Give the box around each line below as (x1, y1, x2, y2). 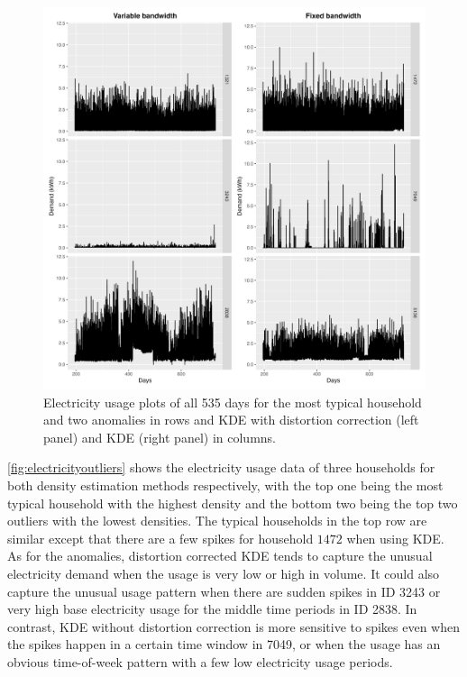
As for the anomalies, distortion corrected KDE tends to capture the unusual (7, 546, 433, 565)
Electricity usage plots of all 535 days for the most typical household (43, 392, 422, 411)
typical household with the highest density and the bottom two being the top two (7, 493, 458, 512)
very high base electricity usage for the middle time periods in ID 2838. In (7, 599, 417, 618)
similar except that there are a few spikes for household (7, 528, 314, 547)
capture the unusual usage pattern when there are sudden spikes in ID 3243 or (7, 581, 441, 600)
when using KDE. (346, 528, 444, 547)
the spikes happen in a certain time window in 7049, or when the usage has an (7, 635, 441, 654)
